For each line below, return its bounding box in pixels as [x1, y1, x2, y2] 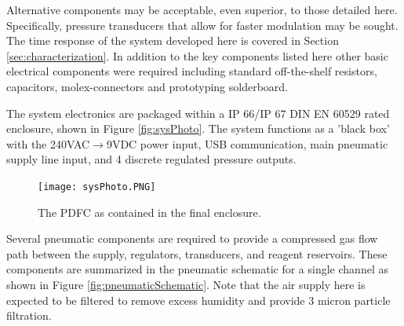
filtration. [6, 307, 52, 324]
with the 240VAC [6, 135, 90, 152]
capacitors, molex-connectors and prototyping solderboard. [6, 78, 289, 94]
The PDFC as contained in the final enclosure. [38, 203, 261, 220]
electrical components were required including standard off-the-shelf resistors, [6, 63, 377, 79]
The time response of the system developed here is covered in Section [6, 32, 339, 49]
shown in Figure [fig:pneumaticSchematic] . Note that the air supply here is [6, 276, 366, 292]
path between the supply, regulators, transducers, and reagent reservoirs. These [6, 245, 388, 262]
